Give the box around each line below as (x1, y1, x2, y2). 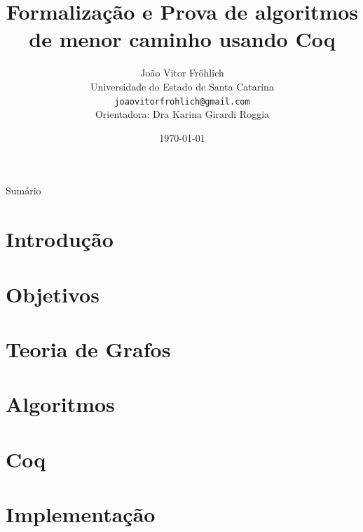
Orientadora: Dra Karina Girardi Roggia (95, 107, 270, 121)
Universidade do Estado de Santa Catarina (90, 79, 274, 93)
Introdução (6, 225, 114, 253)
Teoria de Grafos (6, 334, 171, 363)
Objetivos (6, 279, 100, 308)
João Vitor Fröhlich (140, 65, 224, 80)
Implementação (6, 500, 156, 528)
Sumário (6, 183, 41, 198)
